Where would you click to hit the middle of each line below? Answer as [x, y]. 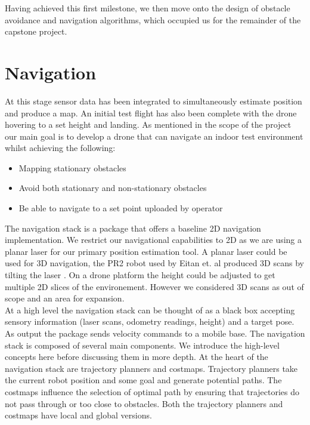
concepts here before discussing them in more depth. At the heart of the [137, 357]
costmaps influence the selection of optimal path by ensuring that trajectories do [152, 391]
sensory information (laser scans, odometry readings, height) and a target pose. [150, 321]
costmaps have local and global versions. [78, 415]
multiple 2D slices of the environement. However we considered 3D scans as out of [154, 286]
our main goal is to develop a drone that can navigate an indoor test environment [154, 136]
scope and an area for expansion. [65, 298]
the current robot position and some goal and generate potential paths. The [143, 380]
